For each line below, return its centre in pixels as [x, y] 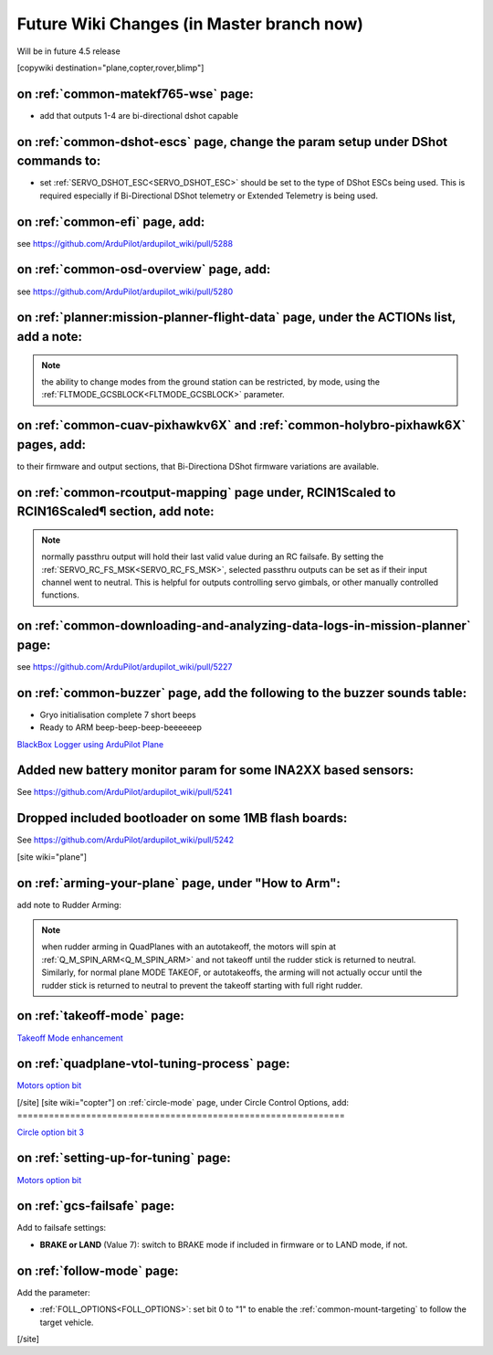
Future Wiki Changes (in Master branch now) [190, 24]
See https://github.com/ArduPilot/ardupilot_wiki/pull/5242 [126, 840]
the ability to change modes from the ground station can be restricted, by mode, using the [211, 381]
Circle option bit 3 [50, 1132]
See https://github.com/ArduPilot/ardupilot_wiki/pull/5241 [125, 792]
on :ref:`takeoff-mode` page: [100, 1016]
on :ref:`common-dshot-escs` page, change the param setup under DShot [232, 142]
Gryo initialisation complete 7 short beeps [118, 715]
